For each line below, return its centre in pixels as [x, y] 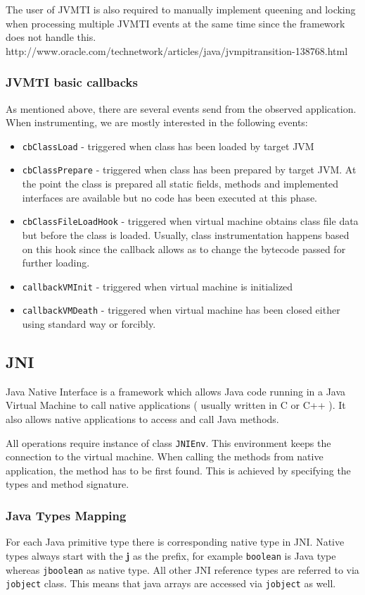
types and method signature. [68, 484]
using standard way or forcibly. [89, 324]
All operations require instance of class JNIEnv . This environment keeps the [168, 442]
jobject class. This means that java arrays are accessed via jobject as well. [171, 583]
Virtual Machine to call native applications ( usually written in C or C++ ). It [176, 405]
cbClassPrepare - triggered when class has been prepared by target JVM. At [189, 170]
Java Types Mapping [66, 515]
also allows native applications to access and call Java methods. [142, 419]
